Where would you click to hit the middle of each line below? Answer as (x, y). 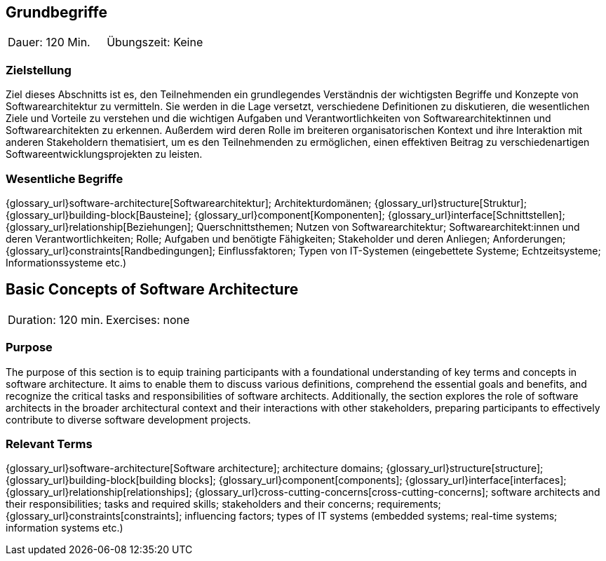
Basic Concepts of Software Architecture (152, 290)
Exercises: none (148, 319)
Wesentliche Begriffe (65, 178)
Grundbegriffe (56, 12)
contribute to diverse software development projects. (128, 419)
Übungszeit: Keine (155, 42)
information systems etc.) (65, 528)
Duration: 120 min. (56, 319)
